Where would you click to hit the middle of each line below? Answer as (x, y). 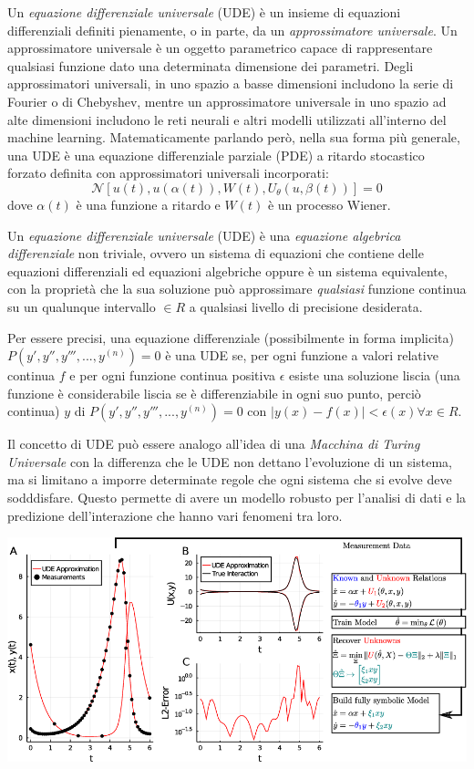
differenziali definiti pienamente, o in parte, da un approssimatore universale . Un (232, 30)
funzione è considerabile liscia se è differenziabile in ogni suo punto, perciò (214, 393)
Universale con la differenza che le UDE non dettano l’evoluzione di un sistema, (230, 461)
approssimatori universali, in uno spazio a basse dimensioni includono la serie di (231, 83)
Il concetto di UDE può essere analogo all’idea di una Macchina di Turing (214, 444)
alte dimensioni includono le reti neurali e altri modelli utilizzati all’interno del (227, 119)
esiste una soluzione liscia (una (375, 375)
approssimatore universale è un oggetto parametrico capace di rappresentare (220, 48)
